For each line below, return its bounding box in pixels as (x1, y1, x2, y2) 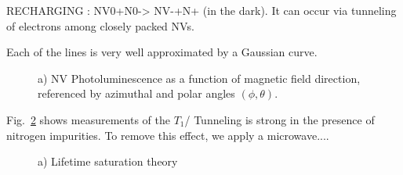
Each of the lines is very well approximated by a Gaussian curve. (6, 44, 318, 60)
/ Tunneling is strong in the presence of (184, 111, 375, 127)
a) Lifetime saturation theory (38, 153, 178, 170)
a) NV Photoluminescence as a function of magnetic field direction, (38, 70, 361, 86)
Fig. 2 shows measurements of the (6, 111, 170, 127)
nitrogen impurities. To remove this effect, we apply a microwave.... (6, 127, 329, 143)
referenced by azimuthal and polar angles (38, 85, 235, 102)
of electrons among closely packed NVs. (6, 17, 194, 34)
